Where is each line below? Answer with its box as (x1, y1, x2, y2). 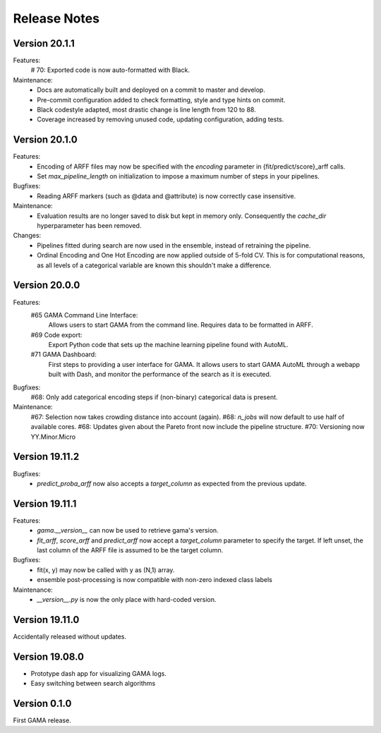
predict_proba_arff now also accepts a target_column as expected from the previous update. (37, 479, 307, 487)
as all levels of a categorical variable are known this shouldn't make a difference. (37, 261, 272, 269)
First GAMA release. (13, 716, 72, 725)
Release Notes (13, 11, 100, 26)
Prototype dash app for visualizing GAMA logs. (30, 669, 167, 677)
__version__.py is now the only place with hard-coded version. (37, 595, 217, 603)
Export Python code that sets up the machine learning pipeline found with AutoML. (48, 341, 289, 349)
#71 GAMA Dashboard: (30, 350, 97, 359)
